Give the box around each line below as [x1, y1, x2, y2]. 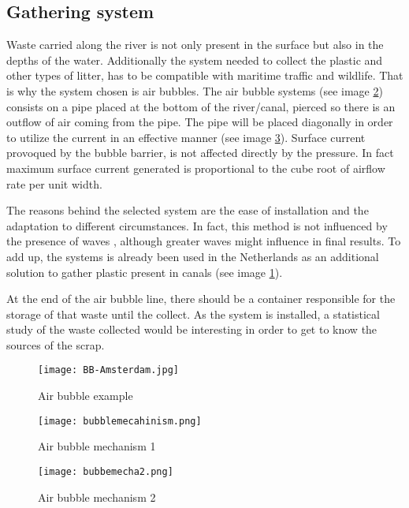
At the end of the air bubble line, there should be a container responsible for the [6, 290, 396, 307]
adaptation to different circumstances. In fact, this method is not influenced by [6, 217, 388, 233]
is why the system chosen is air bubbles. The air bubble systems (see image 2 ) [6, 82, 383, 99]
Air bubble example [38, 387, 133, 404]
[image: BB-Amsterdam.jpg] [38, 364, 179, 376]
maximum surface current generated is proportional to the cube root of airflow [6, 159, 385, 176]
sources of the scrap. [6, 336, 105, 353]
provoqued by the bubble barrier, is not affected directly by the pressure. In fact [6, 144, 394, 161]
